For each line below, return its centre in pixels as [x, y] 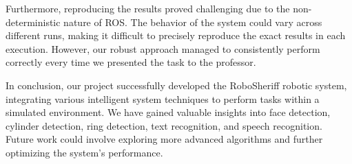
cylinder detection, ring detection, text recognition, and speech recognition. [164, 125]
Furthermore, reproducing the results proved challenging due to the [148, 8]
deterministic [33, 22]
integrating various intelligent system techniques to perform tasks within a [163, 98]
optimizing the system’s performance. [84, 152]
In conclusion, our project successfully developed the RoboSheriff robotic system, [176, 85]
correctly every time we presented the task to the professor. [131, 62]
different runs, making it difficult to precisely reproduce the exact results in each [176, 35]
